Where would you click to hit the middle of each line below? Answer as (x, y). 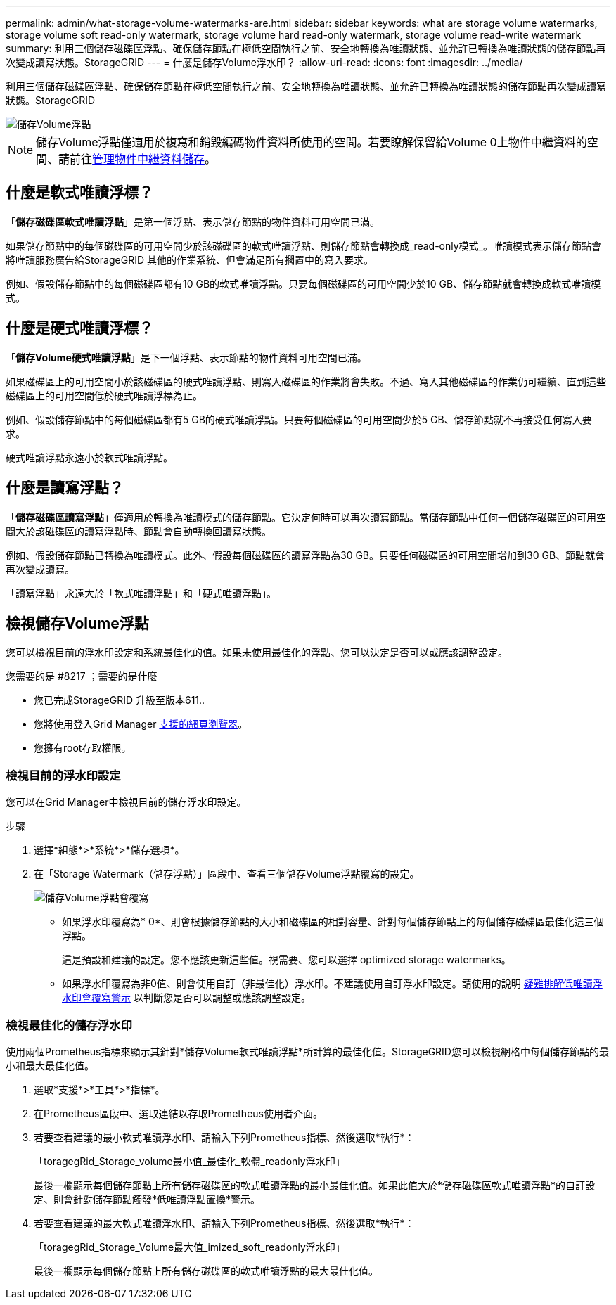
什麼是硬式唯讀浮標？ (79, 328)
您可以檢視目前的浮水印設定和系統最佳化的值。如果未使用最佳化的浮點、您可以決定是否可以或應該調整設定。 (257, 652)
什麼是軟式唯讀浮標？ (79, 193)
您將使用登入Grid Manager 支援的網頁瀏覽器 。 (141, 724)
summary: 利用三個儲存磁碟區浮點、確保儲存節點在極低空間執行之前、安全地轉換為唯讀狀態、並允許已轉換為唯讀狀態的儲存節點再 (306, 48)
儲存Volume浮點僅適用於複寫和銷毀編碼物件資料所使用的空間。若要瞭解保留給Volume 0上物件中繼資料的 (312, 142)
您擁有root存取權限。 (83, 748)
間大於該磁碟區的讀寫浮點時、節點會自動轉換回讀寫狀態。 (139, 531)
